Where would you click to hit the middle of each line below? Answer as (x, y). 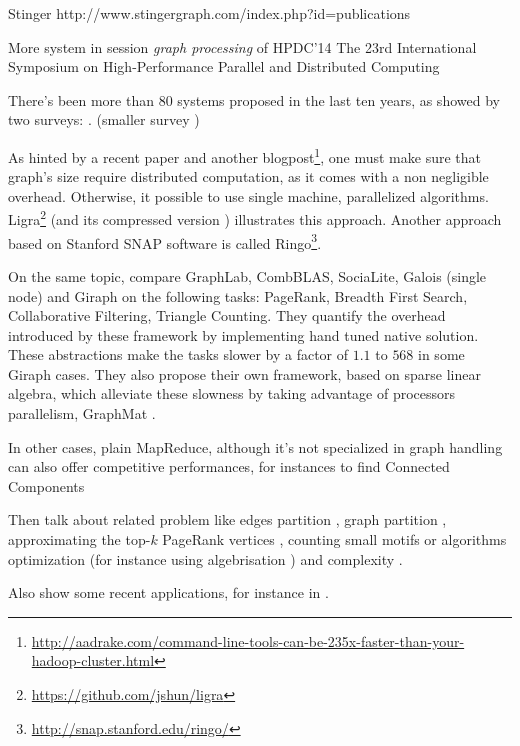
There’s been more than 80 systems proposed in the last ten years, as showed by (254, 99)
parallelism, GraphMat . (82, 413)
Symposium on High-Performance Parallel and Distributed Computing (224, 66)
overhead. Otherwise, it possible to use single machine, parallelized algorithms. (248, 195)
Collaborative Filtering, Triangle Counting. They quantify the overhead (227, 315)
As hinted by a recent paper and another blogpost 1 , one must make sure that (244, 155)
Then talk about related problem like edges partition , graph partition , (227, 519)
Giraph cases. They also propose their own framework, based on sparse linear (245, 373)
